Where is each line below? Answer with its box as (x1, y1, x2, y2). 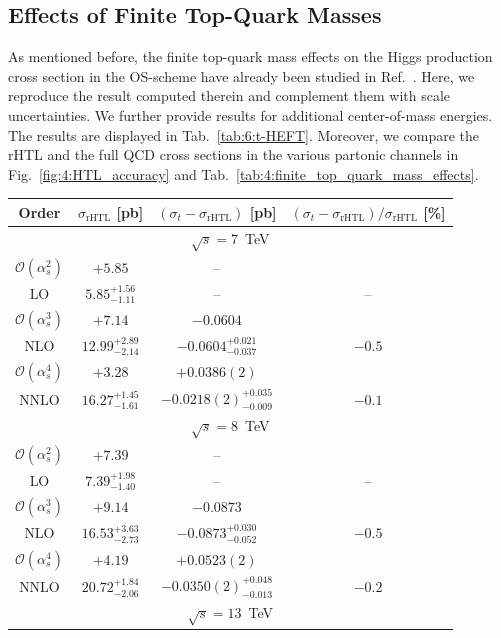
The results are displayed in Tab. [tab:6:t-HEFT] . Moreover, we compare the (8, 124, 479, 145)
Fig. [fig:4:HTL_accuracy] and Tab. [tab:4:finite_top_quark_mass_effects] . (8, 163, 479, 184)
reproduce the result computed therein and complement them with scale (8, 85, 451, 106)
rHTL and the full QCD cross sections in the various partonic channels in (8, 144, 459, 165)
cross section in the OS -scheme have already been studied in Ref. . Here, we (8, 65, 475, 86)
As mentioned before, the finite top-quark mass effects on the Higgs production (8, 46, 493, 67)
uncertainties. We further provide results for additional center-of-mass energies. (8, 104, 493, 125)
